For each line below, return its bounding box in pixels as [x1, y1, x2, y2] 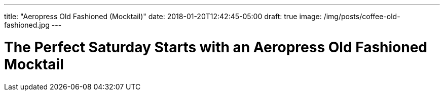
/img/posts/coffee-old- [323, 12, 400, 21]
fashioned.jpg [4, 21, 50, 29]
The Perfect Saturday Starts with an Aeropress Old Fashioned [4, 38, 428, 56]
